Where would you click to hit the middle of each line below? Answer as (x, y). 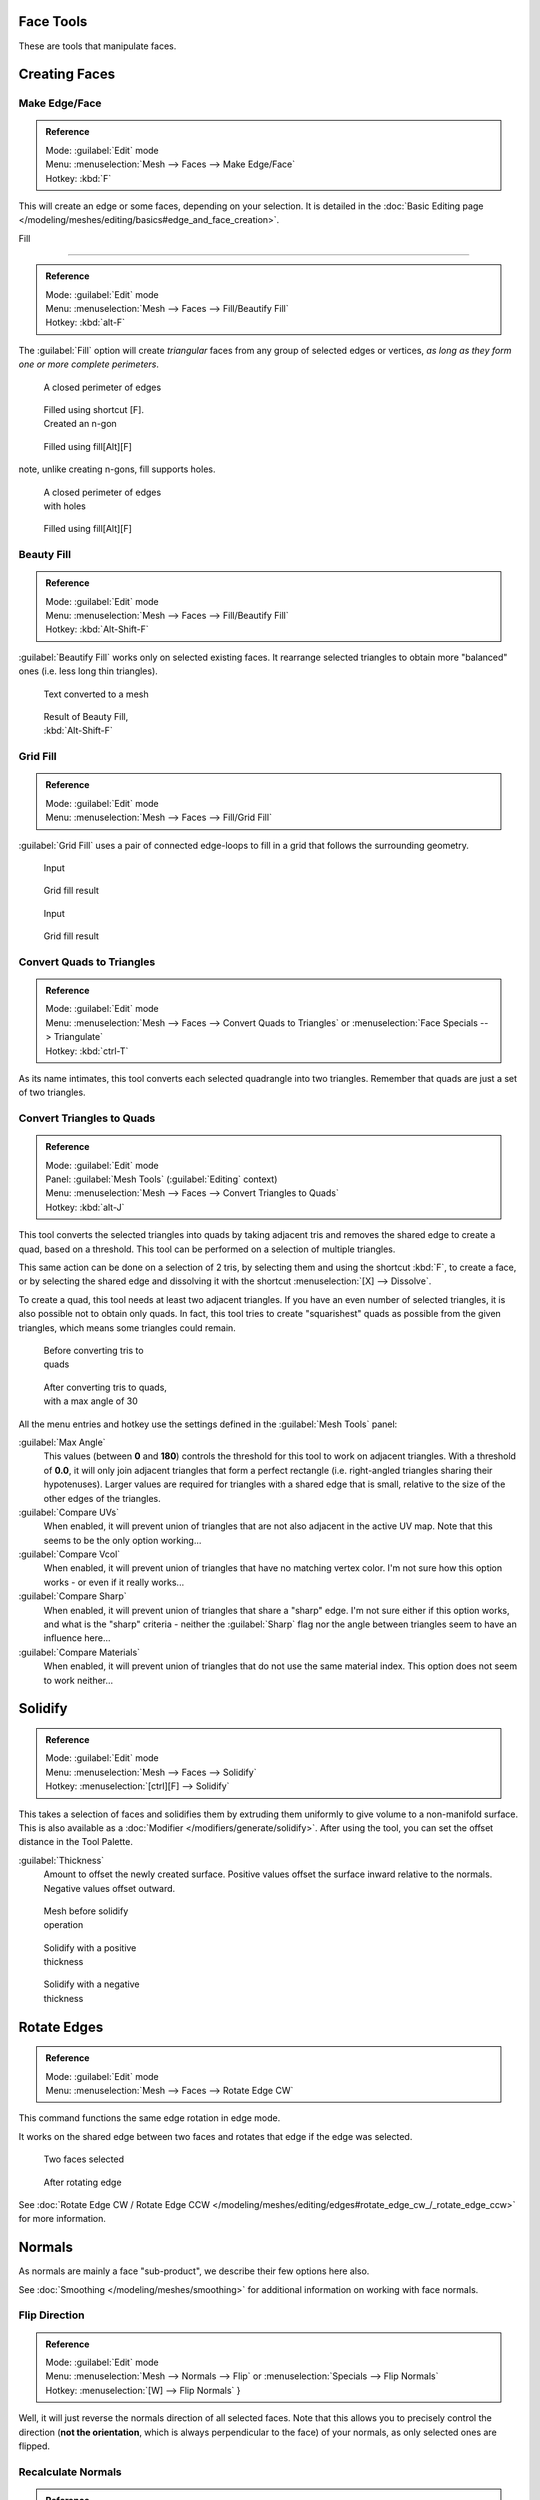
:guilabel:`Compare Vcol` (69, 1554)
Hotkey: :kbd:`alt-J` (85, 1207)
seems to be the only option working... (122, 1540)
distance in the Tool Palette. (76, 1842)
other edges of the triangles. (102, 1498)
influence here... (77, 1638)
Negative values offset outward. (109, 1888)
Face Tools (53, 21)
